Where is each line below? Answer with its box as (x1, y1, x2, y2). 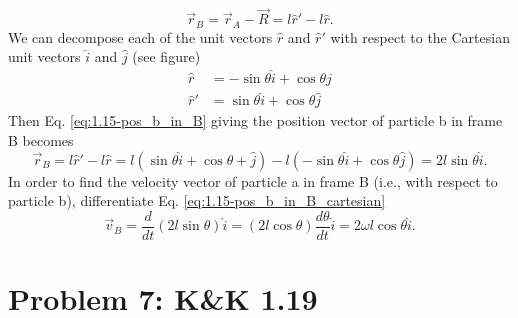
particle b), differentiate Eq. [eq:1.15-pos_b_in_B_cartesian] (8, 190, 386, 211)
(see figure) (132, 46, 201, 67)
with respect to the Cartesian (330, 26, 510, 47)
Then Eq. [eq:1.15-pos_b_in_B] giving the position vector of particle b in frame (8, 110, 503, 131)
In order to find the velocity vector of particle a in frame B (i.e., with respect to (8, 170, 498, 191)
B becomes (8, 129, 74, 150)
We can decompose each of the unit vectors (8, 26, 273, 47)
